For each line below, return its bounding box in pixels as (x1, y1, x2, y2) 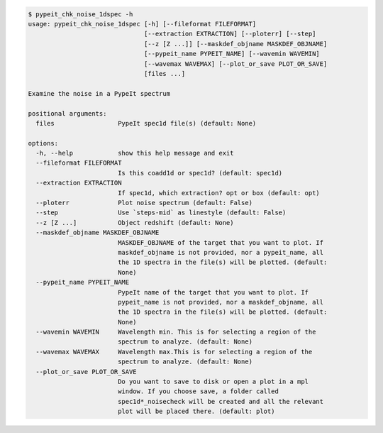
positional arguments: (28, 109, 107, 117)
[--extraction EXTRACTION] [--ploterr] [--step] (143, 30, 316, 38)
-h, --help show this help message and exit (35, 149, 234, 158)
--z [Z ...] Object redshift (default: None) (35, 219, 234, 226)
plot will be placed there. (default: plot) (117, 407, 275, 415)
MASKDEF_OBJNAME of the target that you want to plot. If (117, 239, 324, 246)
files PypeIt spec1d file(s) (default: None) (35, 119, 257, 127)
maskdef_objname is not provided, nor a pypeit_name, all (117, 248, 324, 256)
